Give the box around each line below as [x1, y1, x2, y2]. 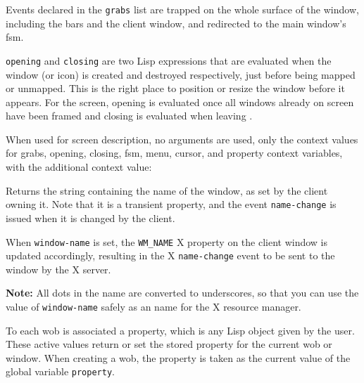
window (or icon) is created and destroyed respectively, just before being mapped [6, 67, 356, 82]
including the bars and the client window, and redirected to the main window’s [6, 15, 346, 30]
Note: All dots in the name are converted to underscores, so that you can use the [6, 285, 359, 300]
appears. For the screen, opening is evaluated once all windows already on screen [6, 94, 354, 109]
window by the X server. [6, 261, 111, 276]
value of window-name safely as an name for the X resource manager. [6, 299, 301, 313]
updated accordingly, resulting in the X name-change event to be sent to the [6, 248, 335, 263]
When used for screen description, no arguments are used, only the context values [6, 131, 358, 146]
